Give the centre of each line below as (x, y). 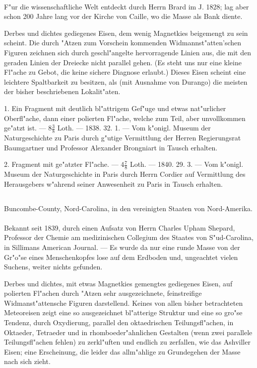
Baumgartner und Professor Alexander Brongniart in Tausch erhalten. (111, 147)
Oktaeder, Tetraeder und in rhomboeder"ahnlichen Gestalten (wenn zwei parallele (128, 332)
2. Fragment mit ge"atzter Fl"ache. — (61, 164)
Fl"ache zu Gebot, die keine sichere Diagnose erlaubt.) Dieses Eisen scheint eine (125, 72)
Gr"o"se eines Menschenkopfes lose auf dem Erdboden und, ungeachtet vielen (121, 257)
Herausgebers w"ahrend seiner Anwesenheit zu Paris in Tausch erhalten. (113, 184)
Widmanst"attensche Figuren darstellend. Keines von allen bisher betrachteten (124, 303)
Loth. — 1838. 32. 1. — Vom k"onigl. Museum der (134, 128)
